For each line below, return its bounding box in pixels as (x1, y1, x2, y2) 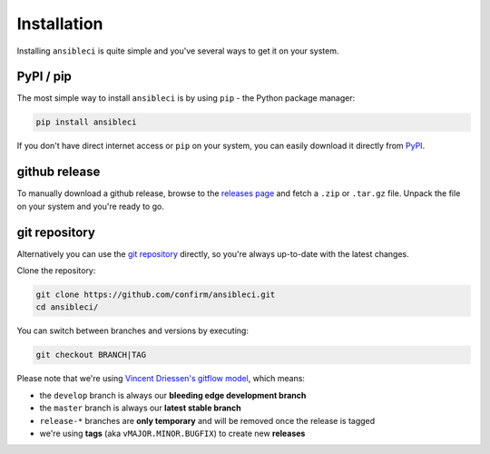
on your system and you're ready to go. (16, 201, 165, 212)
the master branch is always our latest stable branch (39, 402, 241, 413)
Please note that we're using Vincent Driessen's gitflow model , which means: (16, 373, 306, 384)
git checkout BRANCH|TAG (35, 350, 147, 360)
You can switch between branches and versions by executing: (16, 325, 250, 336)
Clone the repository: (16, 265, 96, 276)
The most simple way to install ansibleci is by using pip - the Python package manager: (16, 93, 356, 104)
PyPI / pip (16, 69, 73, 84)
